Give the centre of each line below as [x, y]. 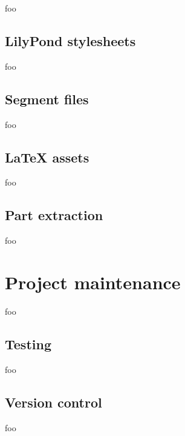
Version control [54, 402]
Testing [28, 344]
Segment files [47, 99]
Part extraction [54, 215]
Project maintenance [93, 282]
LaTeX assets [47, 157]
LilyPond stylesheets [70, 40]
